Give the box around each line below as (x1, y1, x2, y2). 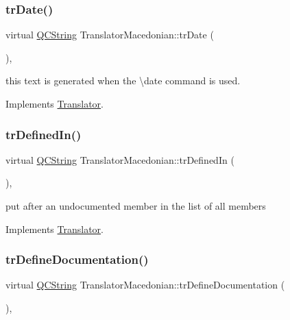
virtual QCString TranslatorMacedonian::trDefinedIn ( (5, 152, 234, 167)
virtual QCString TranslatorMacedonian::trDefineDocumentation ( (5, 278, 285, 292)
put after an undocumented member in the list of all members (5, 199, 266, 212)
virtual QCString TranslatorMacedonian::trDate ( (5, 27, 214, 42)
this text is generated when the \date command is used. (5, 73, 241, 88)
